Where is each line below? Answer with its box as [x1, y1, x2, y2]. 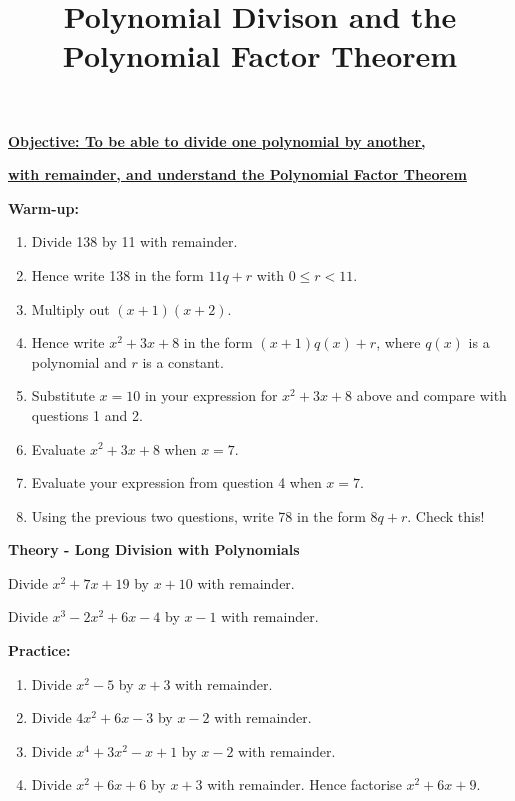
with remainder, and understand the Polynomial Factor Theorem [8, 164, 467, 185]
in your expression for [144, 385, 278, 406]
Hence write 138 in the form [31, 264, 204, 285]
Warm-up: [8, 197, 79, 218]
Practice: [8, 640, 71, 661]
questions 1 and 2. [31, 404, 143, 425]
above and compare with [356, 385, 507, 406]
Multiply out [31, 298, 110, 319]
